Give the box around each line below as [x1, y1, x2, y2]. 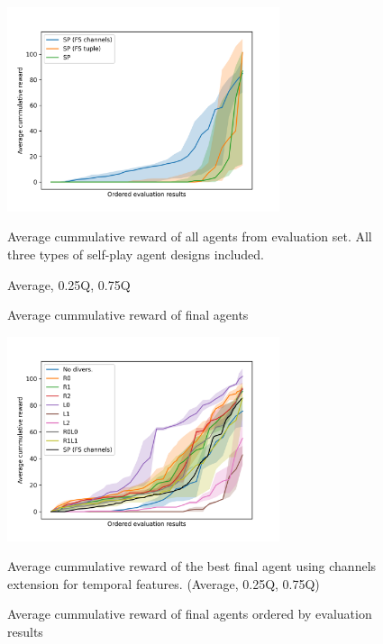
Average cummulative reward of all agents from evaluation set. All [7, 227, 372, 246]
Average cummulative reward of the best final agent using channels [7, 557, 377, 576]
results [7, 621, 43, 640]
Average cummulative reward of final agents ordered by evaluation [7, 604, 372, 623]
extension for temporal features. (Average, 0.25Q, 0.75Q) [7, 574, 320, 593]
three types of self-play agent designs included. [7, 244, 265, 263]
